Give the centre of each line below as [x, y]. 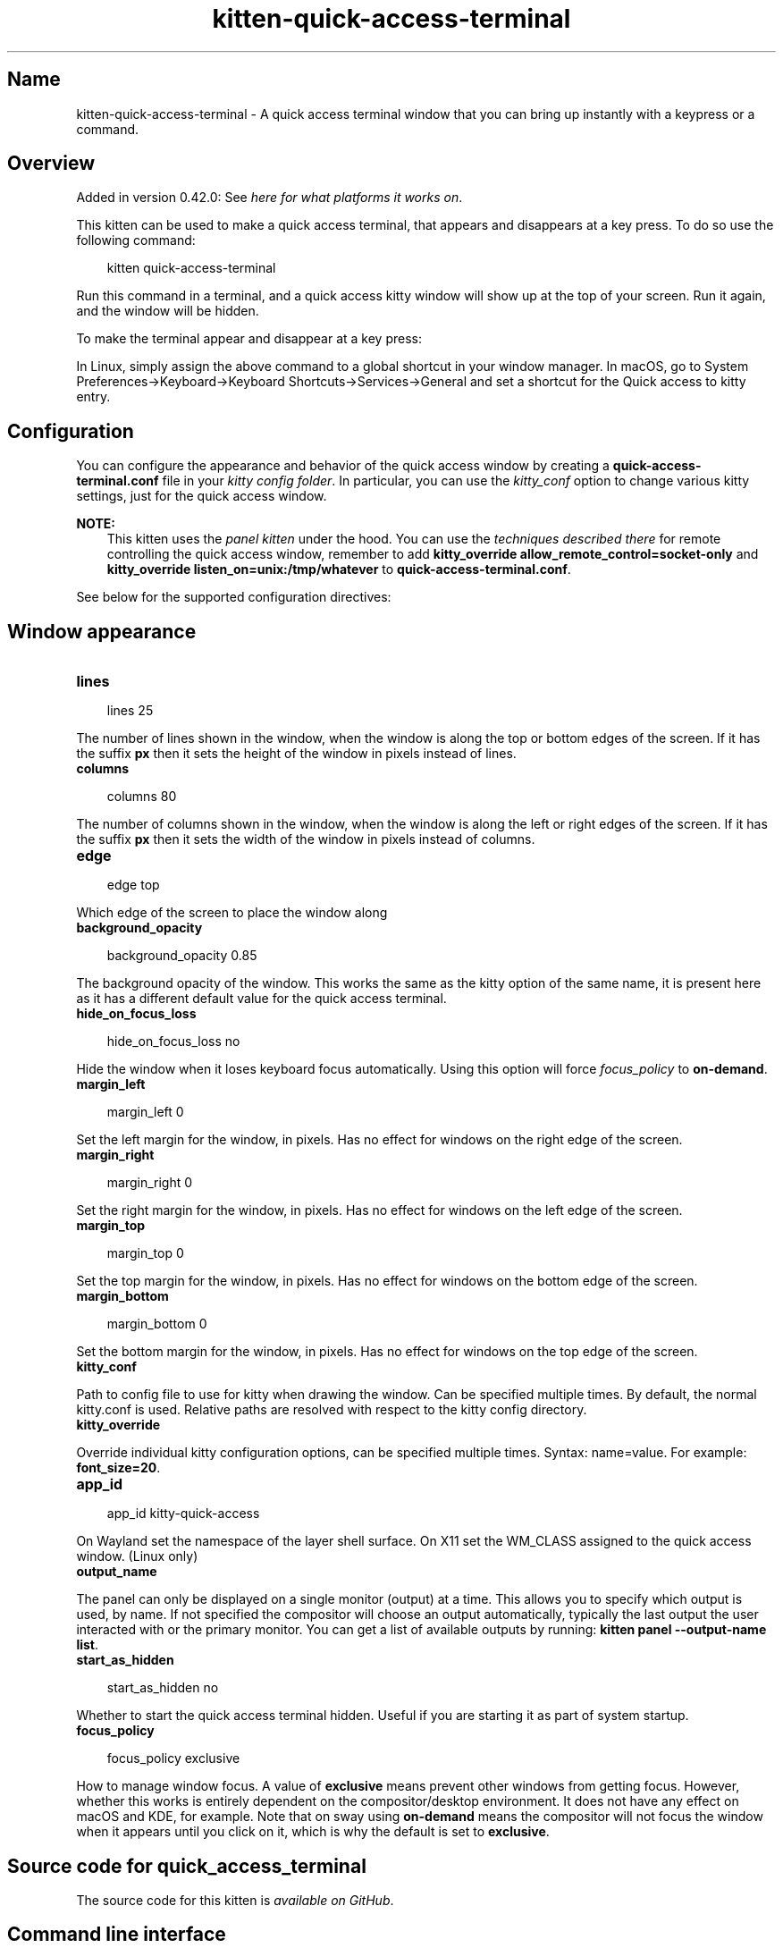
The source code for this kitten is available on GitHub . [235, 1900]
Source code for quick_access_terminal [187, 1866]
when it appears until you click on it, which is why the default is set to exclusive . [313, 1832]
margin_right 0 [150, 1183]
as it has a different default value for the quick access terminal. [261, 999]
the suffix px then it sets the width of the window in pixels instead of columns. [306, 839]
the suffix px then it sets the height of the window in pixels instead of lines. [296, 754]
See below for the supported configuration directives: [234, 597]
